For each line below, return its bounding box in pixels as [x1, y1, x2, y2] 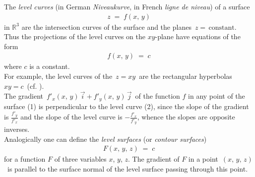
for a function [4, 154, 46, 164]
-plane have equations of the [155, 31, 241, 42]
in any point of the [188, 91, 245, 101]
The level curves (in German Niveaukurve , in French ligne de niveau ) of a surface [4, 1, 250, 11]
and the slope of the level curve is [20, 112, 123, 122]
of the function [135, 91, 180, 101]
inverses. [4, 123, 30, 134]
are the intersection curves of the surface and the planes [21, 21, 191, 32]
